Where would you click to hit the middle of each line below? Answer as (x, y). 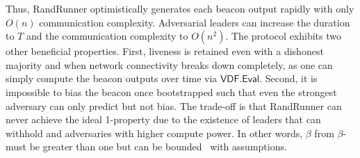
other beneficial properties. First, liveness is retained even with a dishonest (165, 51)
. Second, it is (288, 78)
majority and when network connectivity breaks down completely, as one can (169, 64)
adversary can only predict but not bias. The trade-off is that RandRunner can (174, 105)
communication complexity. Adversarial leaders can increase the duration (195, 22)
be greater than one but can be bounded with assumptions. (158, 147)
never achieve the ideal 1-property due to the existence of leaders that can (163, 119)
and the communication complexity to (107, 36)
